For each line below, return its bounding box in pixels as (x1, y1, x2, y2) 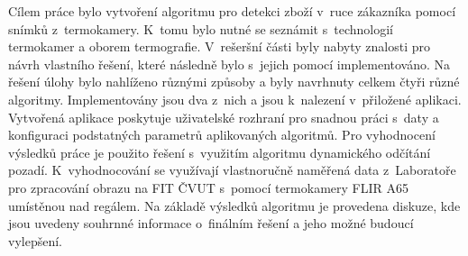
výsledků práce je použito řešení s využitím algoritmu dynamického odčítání (8, 142, 431, 161)
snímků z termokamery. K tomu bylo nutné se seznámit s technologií (8, 19, 393, 38)
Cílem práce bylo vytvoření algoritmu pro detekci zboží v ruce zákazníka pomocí (8, 2, 456, 20)
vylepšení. (8, 231, 62, 250)
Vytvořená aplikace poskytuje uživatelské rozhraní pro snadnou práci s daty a (8, 107, 439, 126)
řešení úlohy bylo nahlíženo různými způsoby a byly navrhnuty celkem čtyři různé (8, 72, 460, 91)
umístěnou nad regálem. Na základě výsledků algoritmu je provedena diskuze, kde (8, 196, 461, 215)
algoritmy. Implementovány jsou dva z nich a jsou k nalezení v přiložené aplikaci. (8, 89, 462, 108)
